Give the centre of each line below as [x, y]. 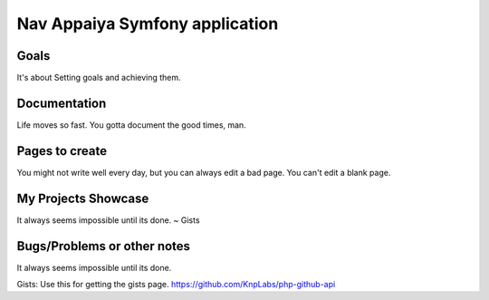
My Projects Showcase [83, 198]
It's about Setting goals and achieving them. [99, 78]
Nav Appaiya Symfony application [148, 24]
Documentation [62, 103]
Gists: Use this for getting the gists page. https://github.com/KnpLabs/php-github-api [176, 285]
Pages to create [62, 151]
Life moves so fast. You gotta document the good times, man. [131, 125]
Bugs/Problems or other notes [103, 246]
